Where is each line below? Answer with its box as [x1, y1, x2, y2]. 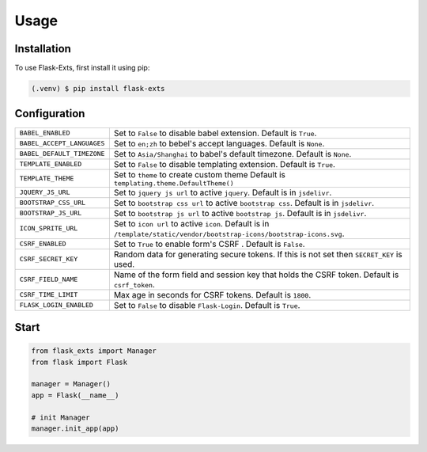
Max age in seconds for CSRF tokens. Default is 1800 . [113, 289, 312, 300]
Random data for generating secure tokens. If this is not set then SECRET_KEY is [113, 249, 402, 260]
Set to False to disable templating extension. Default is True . [113, 158, 336, 169]
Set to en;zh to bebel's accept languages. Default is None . [113, 138, 325, 149]
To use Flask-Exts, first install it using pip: [14, 63, 150, 73]
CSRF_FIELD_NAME [19, 275, 78, 284]
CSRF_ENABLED [19, 240, 66, 249]
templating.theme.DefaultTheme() [113, 179, 235, 188]
